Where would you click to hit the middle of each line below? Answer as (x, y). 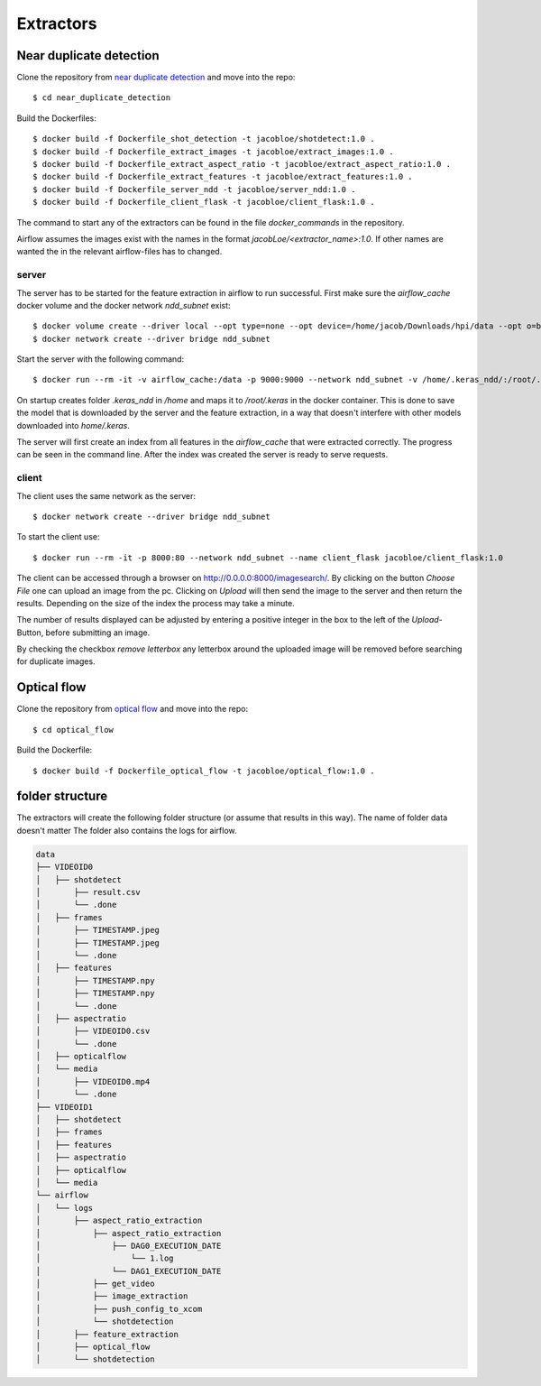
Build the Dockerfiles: (56, 118)
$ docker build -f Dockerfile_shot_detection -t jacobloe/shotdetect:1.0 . (204, 139)
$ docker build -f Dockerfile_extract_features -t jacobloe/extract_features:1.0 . (223, 177)
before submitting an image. (98, 633)
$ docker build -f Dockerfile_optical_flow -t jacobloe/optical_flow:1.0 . (204, 771)
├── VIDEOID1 (64, 1107)
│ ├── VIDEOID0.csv (93, 1031)
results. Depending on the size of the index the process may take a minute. (156, 603)
